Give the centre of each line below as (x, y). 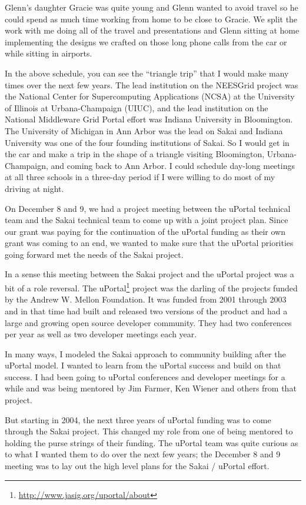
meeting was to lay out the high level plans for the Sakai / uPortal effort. (137, 466)
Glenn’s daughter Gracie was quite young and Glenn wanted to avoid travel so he (152, 7)
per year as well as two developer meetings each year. (101, 334)
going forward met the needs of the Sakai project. (94, 254)
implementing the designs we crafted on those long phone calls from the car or (146, 41)
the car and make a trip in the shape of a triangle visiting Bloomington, (135, 154)
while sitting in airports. (49, 53)
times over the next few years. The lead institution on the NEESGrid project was (152, 84)
